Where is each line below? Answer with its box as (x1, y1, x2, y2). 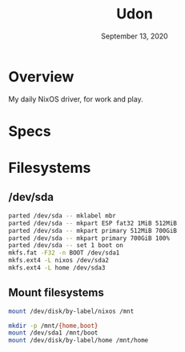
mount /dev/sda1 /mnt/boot (8, 329, 99, 337)
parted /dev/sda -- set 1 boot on (8, 242, 124, 250)
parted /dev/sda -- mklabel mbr (8, 211, 116, 220)
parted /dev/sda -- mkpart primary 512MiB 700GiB (8, 226, 178, 234)
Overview (8, 67, 74, 86)
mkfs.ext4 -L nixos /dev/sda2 (8, 257, 110, 265)
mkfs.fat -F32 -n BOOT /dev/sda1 (8, 249, 120, 257)
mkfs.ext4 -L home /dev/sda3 (8, 264, 106, 272)
